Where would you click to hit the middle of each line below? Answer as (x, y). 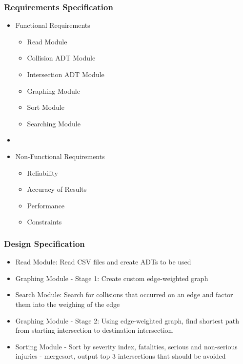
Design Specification (44, 243)
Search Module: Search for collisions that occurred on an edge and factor (124, 294)
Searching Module (54, 123)
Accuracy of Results (57, 189)
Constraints (44, 222)
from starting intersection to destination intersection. (95, 330)
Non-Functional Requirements (60, 156)
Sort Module (46, 107)
